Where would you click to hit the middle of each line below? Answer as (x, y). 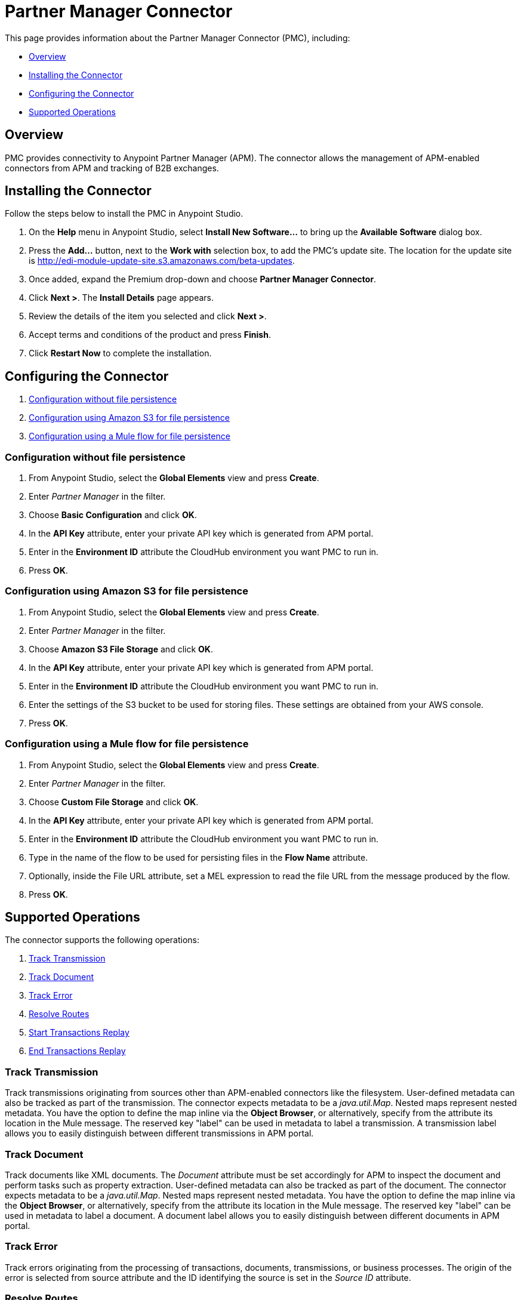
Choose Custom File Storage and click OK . (114, 802)
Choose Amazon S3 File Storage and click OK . (121, 649)
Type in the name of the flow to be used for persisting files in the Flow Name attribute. (198, 857)
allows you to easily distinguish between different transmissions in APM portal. (159, 1133)
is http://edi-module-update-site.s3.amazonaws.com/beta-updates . (162, 261)
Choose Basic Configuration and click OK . (113, 515)
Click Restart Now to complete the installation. (120, 353)
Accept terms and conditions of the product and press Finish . (150, 335)
